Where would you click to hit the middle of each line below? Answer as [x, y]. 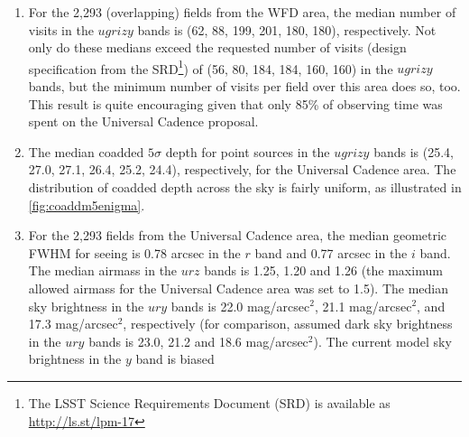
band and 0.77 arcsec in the [331, 252]
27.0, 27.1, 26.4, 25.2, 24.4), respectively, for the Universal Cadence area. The [242, 169]
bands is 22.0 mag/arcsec [240, 306]
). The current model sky [382, 341]
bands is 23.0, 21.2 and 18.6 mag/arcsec [198, 341]
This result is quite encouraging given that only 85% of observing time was [235, 103]
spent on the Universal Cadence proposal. [143, 121]
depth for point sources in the [248, 151]
